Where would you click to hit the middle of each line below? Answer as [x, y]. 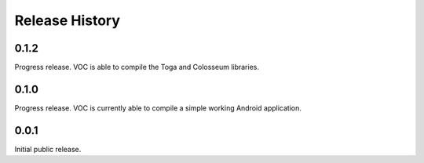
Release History [68, 20]
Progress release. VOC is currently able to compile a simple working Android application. [158, 108]
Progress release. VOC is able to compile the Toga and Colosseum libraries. [137, 67]
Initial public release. [48, 149]
